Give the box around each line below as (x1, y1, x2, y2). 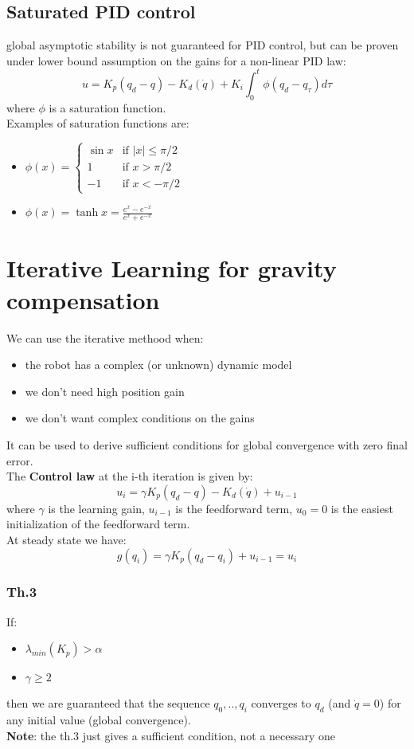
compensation (6, 283, 160, 316)
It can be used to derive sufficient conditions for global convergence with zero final (6, 436, 408, 453)
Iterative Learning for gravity (6, 252, 337, 284)
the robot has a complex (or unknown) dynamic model (25, 356, 292, 373)
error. (6, 452, 33, 469)
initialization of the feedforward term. (6, 516, 190, 532)
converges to (251, 695, 311, 712)
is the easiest (330, 500, 393, 516)
